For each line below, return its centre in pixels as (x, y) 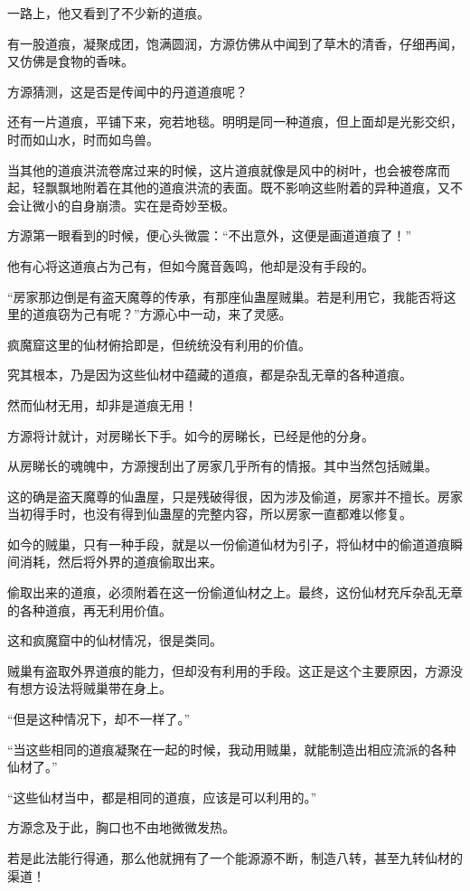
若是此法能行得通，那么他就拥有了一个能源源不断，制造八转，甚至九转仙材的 (235, 858)
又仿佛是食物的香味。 (70, 61)
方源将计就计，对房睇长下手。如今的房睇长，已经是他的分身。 (191, 435)
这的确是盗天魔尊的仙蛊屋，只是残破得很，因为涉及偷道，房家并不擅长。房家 (235, 496)
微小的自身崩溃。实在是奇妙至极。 (133, 205)
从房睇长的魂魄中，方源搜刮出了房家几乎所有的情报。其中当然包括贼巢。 (222, 466)
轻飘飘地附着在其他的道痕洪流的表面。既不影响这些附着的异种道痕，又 (241, 188)
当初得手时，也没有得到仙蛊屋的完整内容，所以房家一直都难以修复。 (210, 514)
